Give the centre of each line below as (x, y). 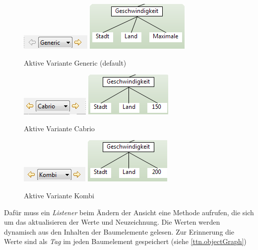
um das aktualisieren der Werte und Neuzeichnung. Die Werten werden (112, 222)
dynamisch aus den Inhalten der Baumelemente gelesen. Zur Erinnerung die (119, 231)
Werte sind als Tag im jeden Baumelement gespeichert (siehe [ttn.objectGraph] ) (125, 241)
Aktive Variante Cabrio (59, 128)
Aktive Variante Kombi (59, 195)
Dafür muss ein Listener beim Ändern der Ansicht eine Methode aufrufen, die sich (129, 212)
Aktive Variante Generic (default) (75, 62)
